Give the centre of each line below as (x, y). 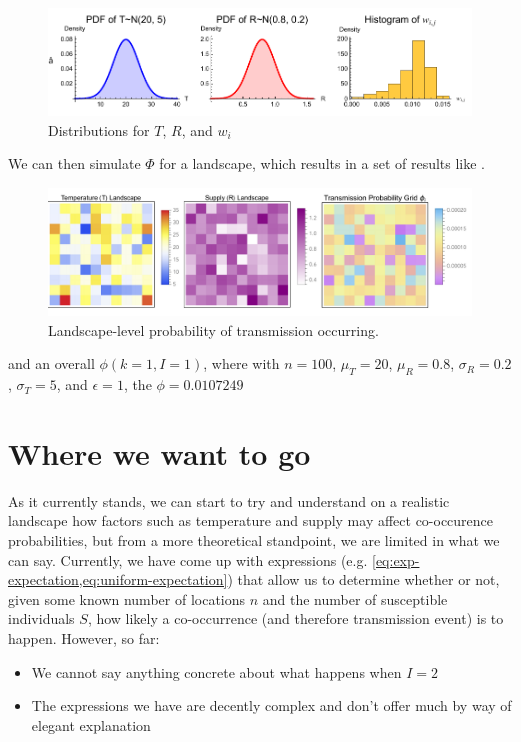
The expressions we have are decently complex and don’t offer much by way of (271, 705)
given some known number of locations (127, 598)
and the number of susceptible (355, 598)
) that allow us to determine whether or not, (363, 579)
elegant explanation (91, 724)
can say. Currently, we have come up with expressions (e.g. (188, 559)
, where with (241, 363)
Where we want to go (159, 452)
